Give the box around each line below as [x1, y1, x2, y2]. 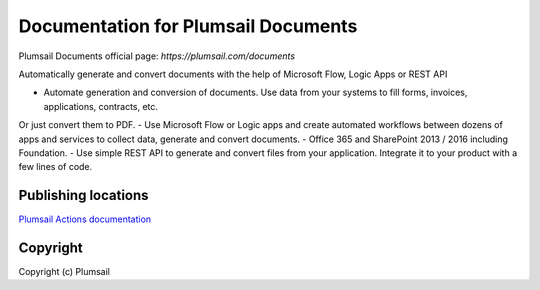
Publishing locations [18, 187, 149, 204]
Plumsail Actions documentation [18, 213, 152, 225]
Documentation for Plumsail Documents [18, 15, 358, 37]
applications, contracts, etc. [43, 100, 159, 112]
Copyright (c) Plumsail [18, 266, 110, 278]
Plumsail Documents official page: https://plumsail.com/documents [18, 50, 295, 62]
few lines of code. [18, 161, 93, 173]
